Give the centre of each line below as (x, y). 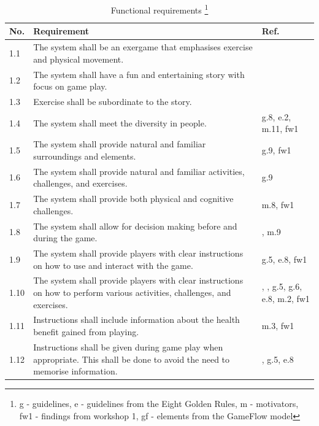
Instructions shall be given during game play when (128, 347)
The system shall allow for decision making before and (135, 226)
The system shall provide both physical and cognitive (133, 199)
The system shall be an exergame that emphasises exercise (143, 47)
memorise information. (75, 371)
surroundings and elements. (85, 156)
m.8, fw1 (278, 204)
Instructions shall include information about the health (136, 319)
